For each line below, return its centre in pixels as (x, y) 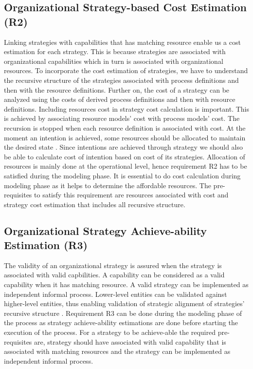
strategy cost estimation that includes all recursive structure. (95, 204)
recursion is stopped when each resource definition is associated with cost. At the (125, 127)
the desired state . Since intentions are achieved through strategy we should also (123, 147)
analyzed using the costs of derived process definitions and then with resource (120, 99)
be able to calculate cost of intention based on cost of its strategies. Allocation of (125, 156)
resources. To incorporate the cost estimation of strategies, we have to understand (126, 70)
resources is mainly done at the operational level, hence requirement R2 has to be (126, 166)
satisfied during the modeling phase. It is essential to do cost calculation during (122, 175)
